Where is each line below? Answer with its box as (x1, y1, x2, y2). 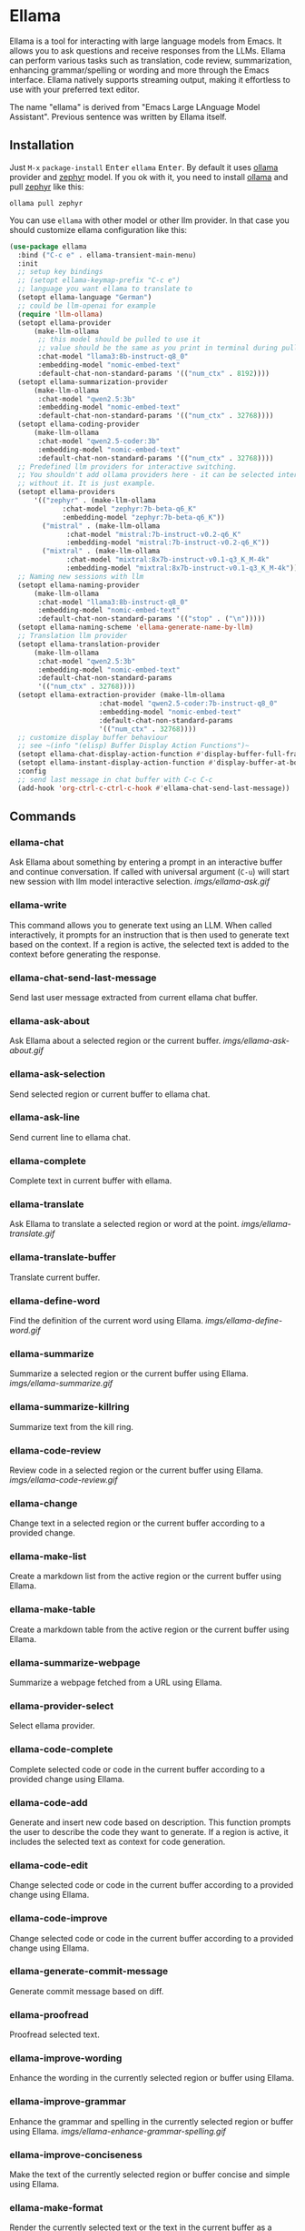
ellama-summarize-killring (9, 1401, 130, 1414)
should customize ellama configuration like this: (9, 224, 188, 235)
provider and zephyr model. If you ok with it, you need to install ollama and (9, 171, 289, 182)
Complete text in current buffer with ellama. (9, 1175, 172, 1186)
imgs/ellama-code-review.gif (9, 1474, 118, 1485)
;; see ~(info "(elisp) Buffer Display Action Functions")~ (17, 741, 250, 751)
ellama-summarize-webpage (9, 1656, 141, 1668)
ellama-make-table (9, 1603, 96, 1616)
